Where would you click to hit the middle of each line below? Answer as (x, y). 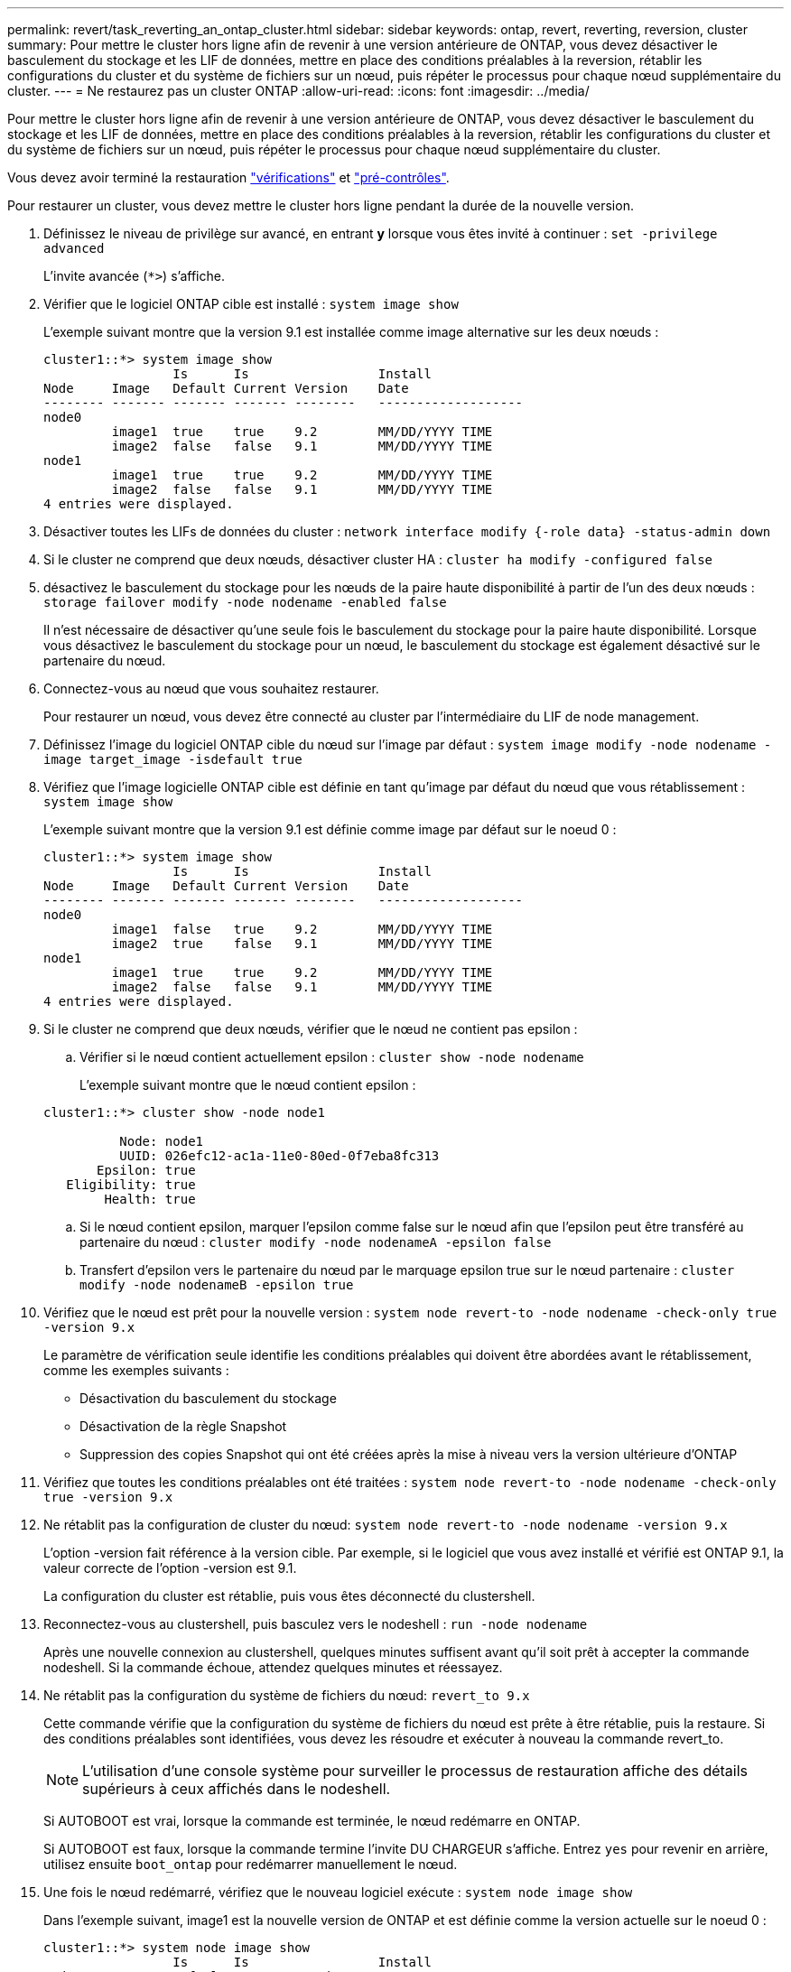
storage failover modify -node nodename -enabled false (245, 602)
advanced (74, 248)
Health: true (150, 1199)
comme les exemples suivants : (136, 1370)
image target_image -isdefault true (173, 759)
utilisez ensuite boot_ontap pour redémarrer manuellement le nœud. (251, 1864)
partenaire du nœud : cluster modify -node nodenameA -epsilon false (316, 1242)
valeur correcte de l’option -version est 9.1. (170, 1568)
